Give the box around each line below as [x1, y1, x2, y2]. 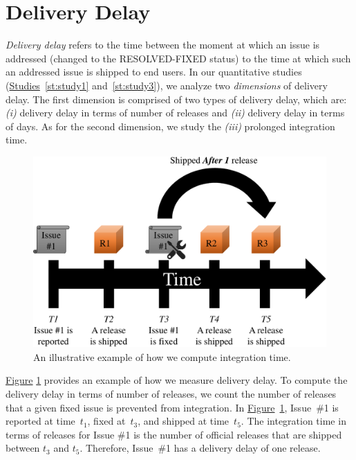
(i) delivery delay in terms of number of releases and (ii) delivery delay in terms [6, 105, 345, 120]
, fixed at [87, 414, 126, 428]
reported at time [6, 414, 75, 428]
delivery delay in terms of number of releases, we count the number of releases [6, 387, 337, 400]
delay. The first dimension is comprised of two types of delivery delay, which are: [6, 91, 347, 106]
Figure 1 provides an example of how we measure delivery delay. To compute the [6, 373, 348, 387]
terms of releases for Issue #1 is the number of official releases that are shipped [6, 427, 342, 441]
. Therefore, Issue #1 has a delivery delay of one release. [79, 441, 321, 455]
